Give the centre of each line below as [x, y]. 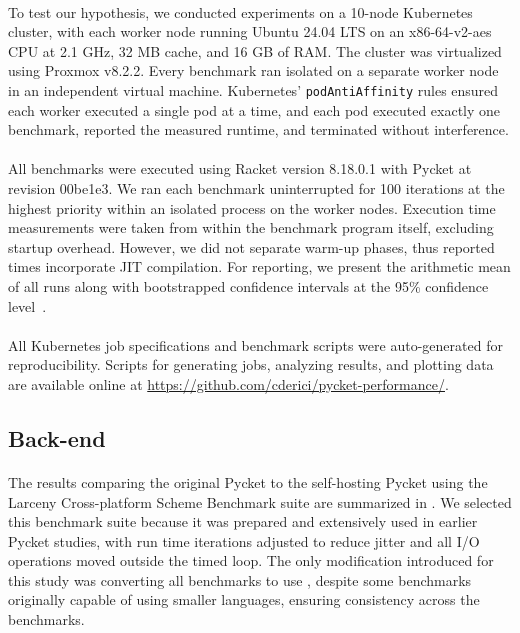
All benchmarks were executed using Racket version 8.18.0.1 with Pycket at [240, 168]
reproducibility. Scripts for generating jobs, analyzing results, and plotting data [251, 364]
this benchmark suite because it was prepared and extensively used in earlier [243, 521]
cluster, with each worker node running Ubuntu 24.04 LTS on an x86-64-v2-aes [250, 31]
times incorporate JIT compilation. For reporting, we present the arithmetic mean [259, 266]
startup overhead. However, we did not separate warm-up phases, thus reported [251, 246]
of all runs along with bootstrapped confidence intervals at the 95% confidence [248, 285]
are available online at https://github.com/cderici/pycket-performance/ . [228, 383]
